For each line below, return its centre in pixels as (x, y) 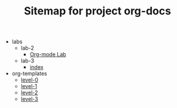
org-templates (29, 74)
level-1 (29, 86)
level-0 (30, 80)
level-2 (29, 93)
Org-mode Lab (48, 55)
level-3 (29, 99)
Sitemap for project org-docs (97, 11)
